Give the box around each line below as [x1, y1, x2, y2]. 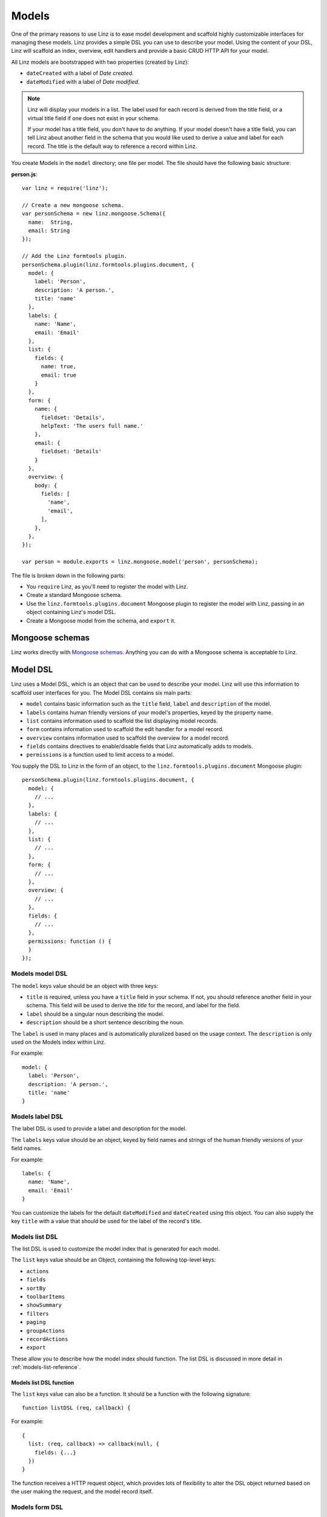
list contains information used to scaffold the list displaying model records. [26, 717, 218, 725]
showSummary [26, 1302, 62, 1309]
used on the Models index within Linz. [11, 1038, 106, 1046]
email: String [28, 227, 70, 234]
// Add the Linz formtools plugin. [22, 252, 128, 260]
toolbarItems [26, 1293, 65, 1300]
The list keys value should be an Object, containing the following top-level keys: [11, 1256, 216, 1263]
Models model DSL [11, 970, 68, 978]
